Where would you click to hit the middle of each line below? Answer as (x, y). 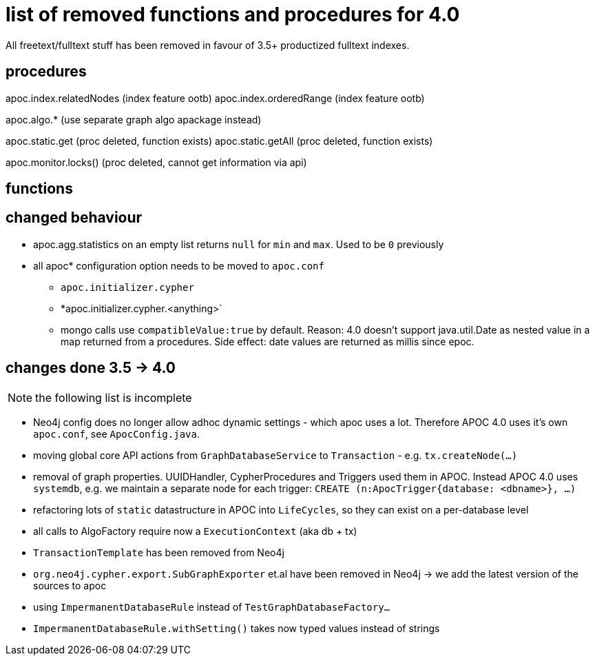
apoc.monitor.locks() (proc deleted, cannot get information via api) (156, 162)
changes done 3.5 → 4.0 (91, 368)
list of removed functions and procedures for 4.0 (233, 14)
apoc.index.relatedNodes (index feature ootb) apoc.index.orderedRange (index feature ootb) (215, 98)
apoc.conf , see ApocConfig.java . (116, 434)
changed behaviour (74, 218)
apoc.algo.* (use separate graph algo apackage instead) (134, 119)
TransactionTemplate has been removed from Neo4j (159, 552)
